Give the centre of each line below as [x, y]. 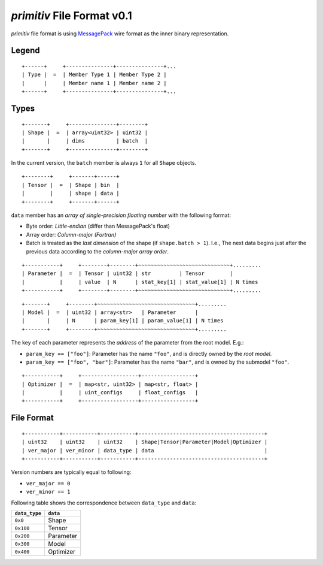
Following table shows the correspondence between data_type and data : [104, 503]
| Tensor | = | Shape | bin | [71, 185]
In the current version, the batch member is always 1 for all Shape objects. [104, 163]
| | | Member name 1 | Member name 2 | [94, 83]
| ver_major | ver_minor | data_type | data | [145, 450]
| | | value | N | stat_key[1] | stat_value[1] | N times [140, 282]
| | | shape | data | [71, 194]
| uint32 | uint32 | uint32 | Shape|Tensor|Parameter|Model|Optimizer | [145, 442]
